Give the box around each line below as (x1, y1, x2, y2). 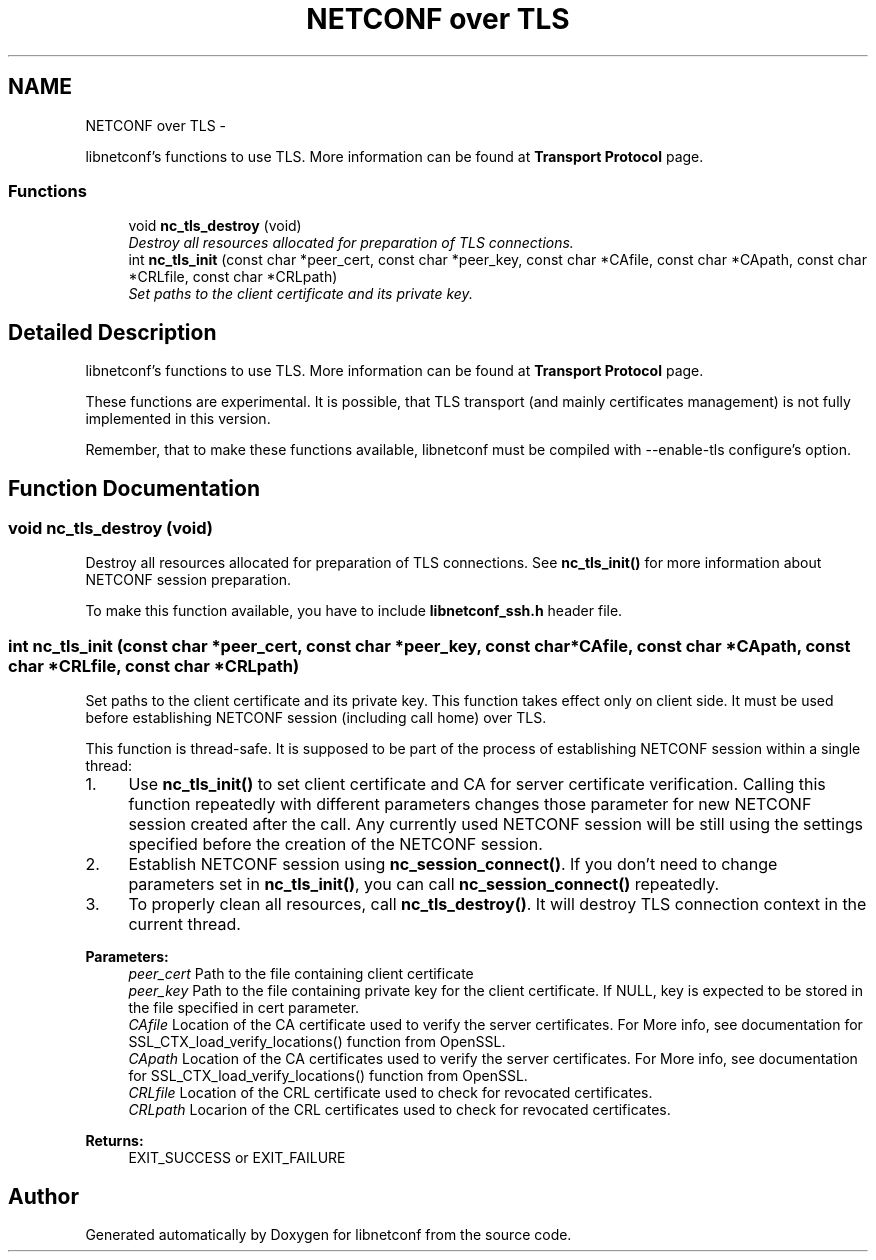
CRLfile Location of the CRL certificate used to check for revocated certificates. (128, 1084, 653, 1102)
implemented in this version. (85, 410, 271, 428)
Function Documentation (8, 475, 260, 501)
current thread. (128, 914, 241, 935)
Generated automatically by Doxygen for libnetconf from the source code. (85, 1226, 572, 1243)
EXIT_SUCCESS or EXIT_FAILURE (128, 1149, 346, 1167)
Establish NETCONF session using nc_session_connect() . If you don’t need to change (128, 854, 778, 875)
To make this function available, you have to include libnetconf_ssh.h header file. (85, 602, 623, 620)
